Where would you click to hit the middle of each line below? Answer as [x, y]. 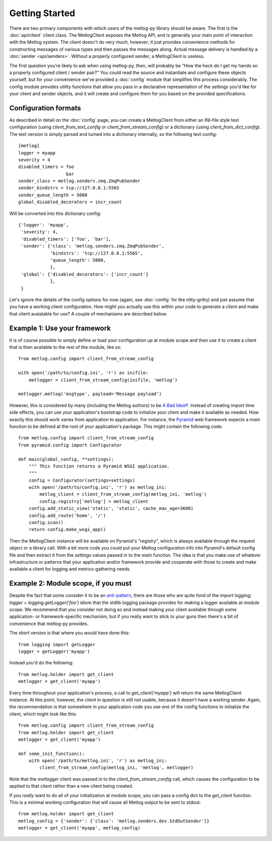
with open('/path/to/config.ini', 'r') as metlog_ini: [98, 487]
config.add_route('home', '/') [67, 515]
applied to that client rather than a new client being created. [71, 786]
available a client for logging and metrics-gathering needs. [70, 569]
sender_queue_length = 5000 [53, 195]
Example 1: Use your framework [60, 328]
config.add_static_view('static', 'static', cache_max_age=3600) [111, 509]
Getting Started [42, 13]
